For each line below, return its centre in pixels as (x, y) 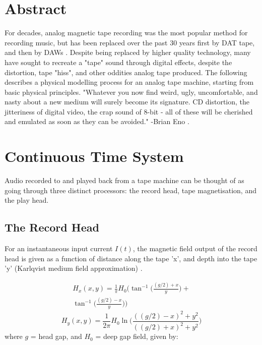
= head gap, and (56, 336)
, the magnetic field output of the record (195, 248)
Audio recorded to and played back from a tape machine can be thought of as (124, 180)
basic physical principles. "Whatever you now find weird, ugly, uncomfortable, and (131, 92)
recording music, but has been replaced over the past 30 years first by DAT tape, (130, 42)
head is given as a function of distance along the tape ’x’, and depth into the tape (131, 258)
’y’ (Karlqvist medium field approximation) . (74, 268)
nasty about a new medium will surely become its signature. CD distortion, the (127, 102)
